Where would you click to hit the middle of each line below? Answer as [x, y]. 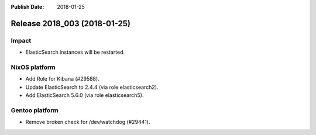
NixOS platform [33, 67]
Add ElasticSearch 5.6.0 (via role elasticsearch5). [85, 95]
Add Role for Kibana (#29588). [62, 79]
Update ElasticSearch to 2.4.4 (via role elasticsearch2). [92, 87]
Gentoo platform [35, 110]
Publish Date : [28, 7]
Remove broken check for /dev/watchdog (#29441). [88, 122]
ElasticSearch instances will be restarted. [75, 52]
